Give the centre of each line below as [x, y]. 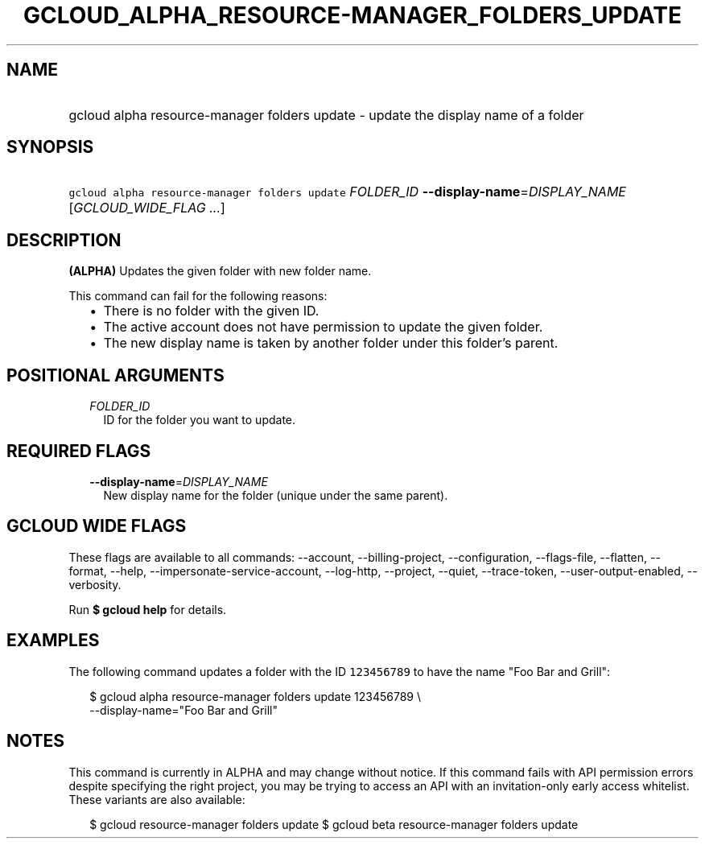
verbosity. [95, 584]
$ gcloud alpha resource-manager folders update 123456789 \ [255, 696]
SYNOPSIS [50, 147]
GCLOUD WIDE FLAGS [97, 526]
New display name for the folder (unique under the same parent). [276, 495]
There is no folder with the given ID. [211, 311]
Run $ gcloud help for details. [148, 609]
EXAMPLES [53, 641]
